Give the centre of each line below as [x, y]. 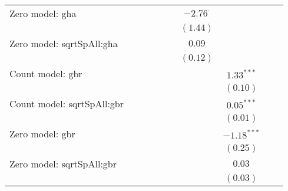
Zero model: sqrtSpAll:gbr [63, 164]
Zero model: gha [43, 13]
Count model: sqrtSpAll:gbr [67, 103]
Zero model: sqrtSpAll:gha [64, 43]
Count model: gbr [46, 73]
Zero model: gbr [42, 134]
